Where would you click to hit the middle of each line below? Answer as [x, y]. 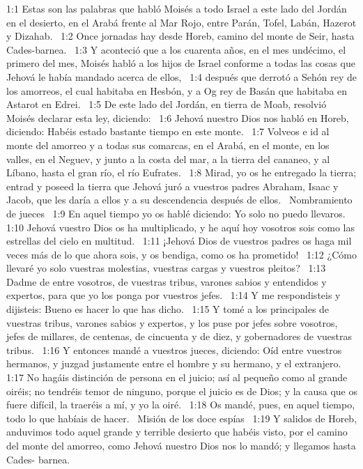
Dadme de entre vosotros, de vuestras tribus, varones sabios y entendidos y [167, 281]
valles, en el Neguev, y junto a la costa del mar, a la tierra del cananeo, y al [168, 159]
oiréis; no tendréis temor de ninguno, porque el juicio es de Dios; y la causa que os [182, 391]
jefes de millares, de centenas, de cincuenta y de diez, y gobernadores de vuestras [179, 336]
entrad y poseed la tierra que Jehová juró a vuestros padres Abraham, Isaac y [172, 186]
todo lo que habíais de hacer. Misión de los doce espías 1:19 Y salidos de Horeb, [182, 418]
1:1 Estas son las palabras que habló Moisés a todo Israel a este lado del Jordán [177, 8]
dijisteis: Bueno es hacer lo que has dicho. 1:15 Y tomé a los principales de [168, 309]
